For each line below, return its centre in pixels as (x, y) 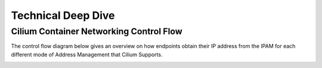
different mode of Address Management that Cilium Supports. (87, 54)
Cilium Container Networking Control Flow (97, 31)
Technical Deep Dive (63, 15)
